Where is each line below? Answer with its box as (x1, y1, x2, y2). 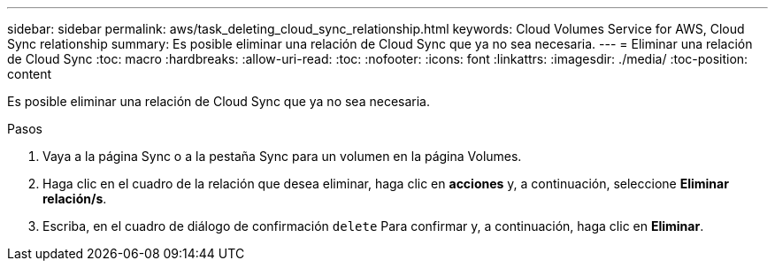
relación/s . (42, 191, 107, 206)
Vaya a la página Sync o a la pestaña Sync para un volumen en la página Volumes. (42, 149, 522, 164)
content (7, 66, 52, 81)
